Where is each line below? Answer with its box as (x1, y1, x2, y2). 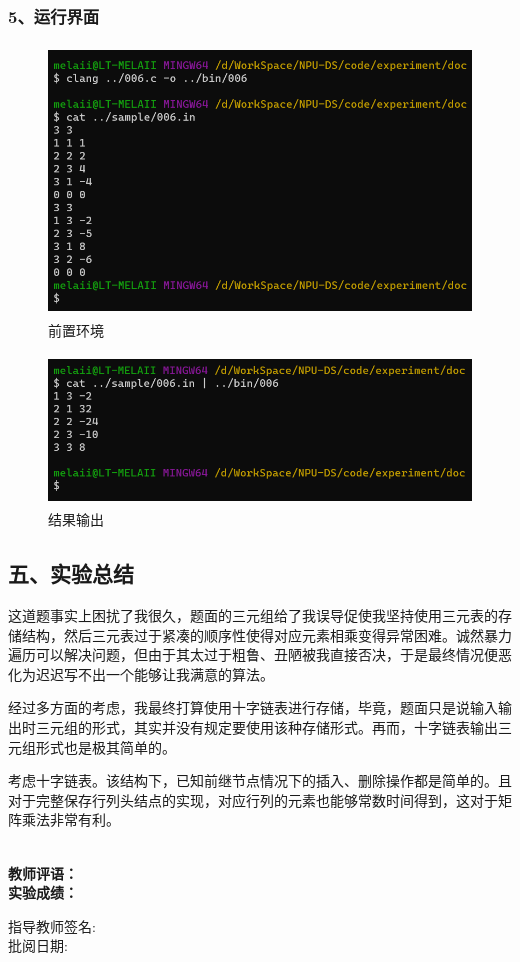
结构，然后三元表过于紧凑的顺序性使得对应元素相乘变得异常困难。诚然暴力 (21, 624, 512, 645)
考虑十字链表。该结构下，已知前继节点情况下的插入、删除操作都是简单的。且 (8, 770, 512, 791)
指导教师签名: (8, 915, 96, 936)
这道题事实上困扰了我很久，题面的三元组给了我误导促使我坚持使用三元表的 (8, 605, 498, 626)
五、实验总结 (8, 558, 134, 589)
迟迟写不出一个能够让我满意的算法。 (35, 663, 274, 684)
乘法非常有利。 (21, 809, 120, 830)
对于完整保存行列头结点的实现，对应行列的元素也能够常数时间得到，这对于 (8, 789, 498, 810)
